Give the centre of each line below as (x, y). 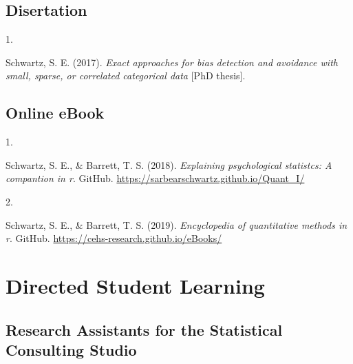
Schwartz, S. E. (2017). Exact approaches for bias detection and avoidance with (172, 62)
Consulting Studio (71, 349)
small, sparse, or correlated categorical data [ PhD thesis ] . (126, 75)
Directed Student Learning (135, 285)
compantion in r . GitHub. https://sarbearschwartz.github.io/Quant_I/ (155, 178)
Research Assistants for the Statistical (144, 329)
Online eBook (55, 113)
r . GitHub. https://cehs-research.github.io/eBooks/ (114, 238)
